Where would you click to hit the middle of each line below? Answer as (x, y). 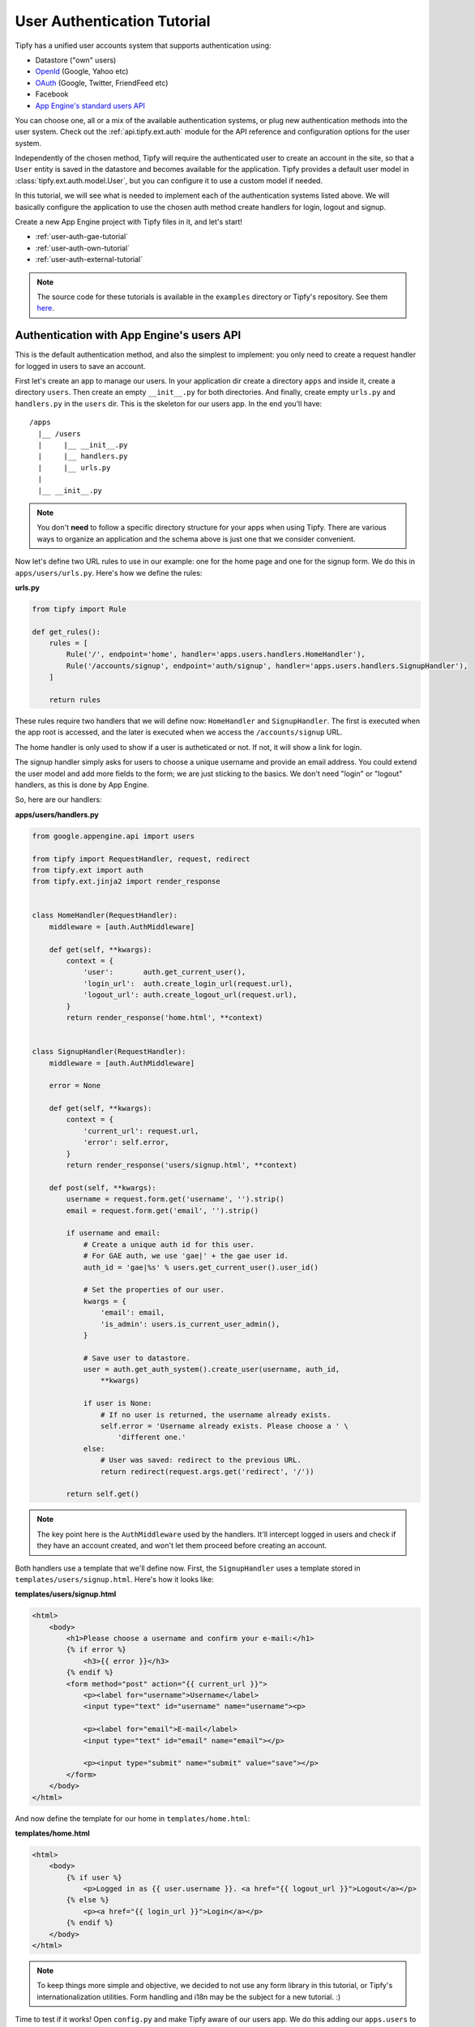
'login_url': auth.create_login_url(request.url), (188, 984)
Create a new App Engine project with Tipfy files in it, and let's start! (129, 222)
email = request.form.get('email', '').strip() (163, 1211)
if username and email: (113, 1233)
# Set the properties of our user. (154, 1290)
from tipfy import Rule (79, 609)
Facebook (52, 94)
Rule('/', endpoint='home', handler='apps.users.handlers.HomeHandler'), (216, 654)
